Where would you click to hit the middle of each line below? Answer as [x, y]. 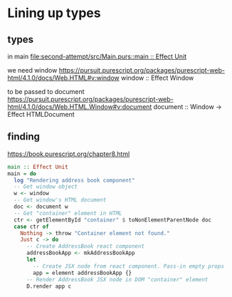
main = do [22, 173]
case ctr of [32, 226]
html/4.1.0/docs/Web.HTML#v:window [63, 78]
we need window [32, 70]
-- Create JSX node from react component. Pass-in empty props [128, 266]
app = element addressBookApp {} [83, 273]
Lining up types [54, 13]
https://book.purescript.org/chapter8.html [69, 154]
